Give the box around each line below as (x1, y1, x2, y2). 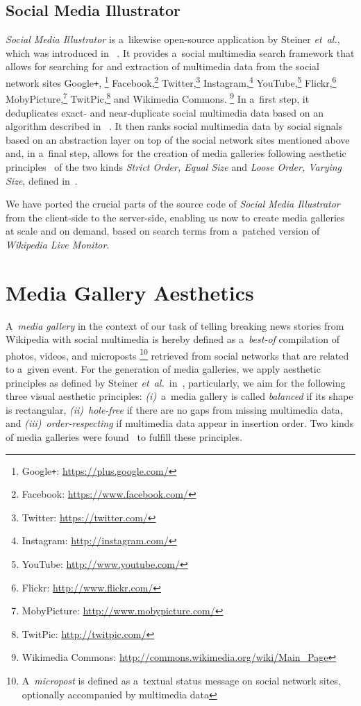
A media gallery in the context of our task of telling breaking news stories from (6, 318, 344, 333)
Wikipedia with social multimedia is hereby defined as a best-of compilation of (6, 332, 340, 346)
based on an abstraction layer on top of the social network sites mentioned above (6, 132, 350, 146)
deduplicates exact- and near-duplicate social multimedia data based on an (6, 105, 324, 119)
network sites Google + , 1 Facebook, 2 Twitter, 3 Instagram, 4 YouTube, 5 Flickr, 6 (6, 73, 337, 90)
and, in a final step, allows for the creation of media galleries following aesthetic (6, 146, 346, 160)
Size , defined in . (6, 173, 78, 187)
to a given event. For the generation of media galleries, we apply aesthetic (6, 362, 321, 376)
